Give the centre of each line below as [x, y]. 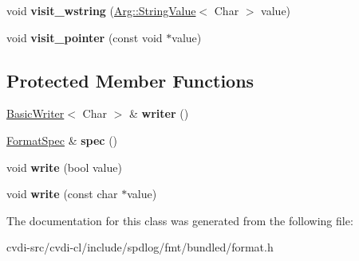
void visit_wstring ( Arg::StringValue [101, 10]
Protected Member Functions [130, 80]
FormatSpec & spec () [62, 140]
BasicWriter [36, 113]
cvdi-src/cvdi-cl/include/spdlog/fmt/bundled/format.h [140, 247]
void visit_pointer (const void [85, 37]
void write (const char [62, 194]
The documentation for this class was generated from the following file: [180, 220]
